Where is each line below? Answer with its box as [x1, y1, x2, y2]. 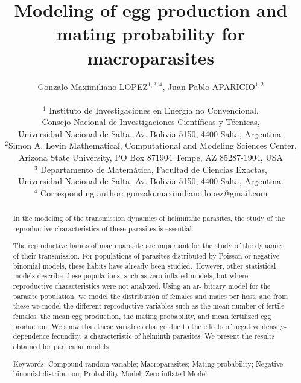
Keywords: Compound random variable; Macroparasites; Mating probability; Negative [13, 358, 284, 369]
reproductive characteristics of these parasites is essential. [13, 223, 194, 233]
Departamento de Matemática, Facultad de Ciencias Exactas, [40, 163, 267, 175]
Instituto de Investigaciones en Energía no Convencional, [49, 103, 259, 116]
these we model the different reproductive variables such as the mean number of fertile [13, 301, 285, 311]
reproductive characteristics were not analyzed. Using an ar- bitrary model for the [13, 281, 271, 291]
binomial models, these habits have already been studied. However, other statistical [13, 260, 276, 271]
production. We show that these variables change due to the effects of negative [13, 321, 260, 331]
